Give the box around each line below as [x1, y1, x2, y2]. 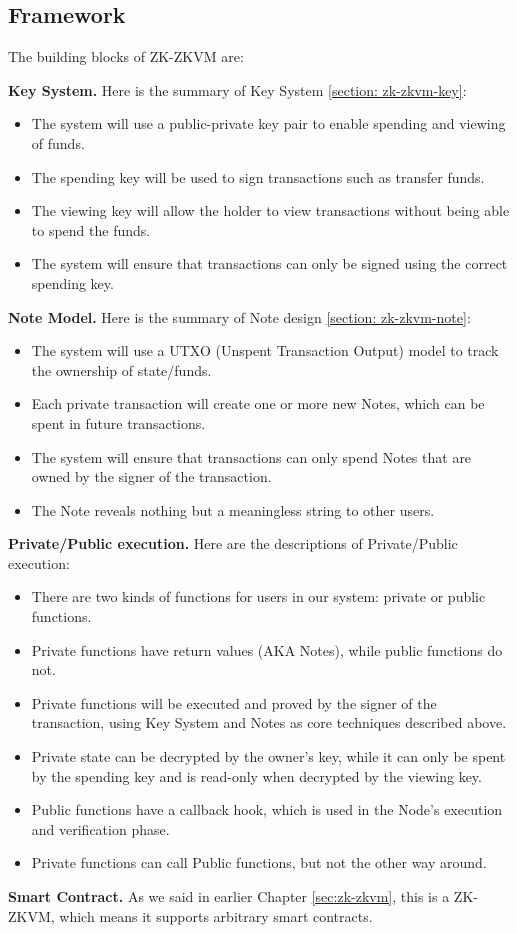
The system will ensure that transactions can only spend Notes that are [31, 446, 472, 467]
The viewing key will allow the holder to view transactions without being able [31, 200, 510, 221]
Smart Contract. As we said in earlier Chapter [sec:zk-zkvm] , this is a [8, 886, 450, 907]
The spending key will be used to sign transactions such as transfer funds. [31, 166, 485, 187]
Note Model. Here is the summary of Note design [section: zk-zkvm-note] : [8, 306, 471, 327]
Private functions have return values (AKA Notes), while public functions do [31, 639, 503, 660]
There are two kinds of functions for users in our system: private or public [31, 586, 486, 607]
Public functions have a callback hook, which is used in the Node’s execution [31, 799, 503, 820]
